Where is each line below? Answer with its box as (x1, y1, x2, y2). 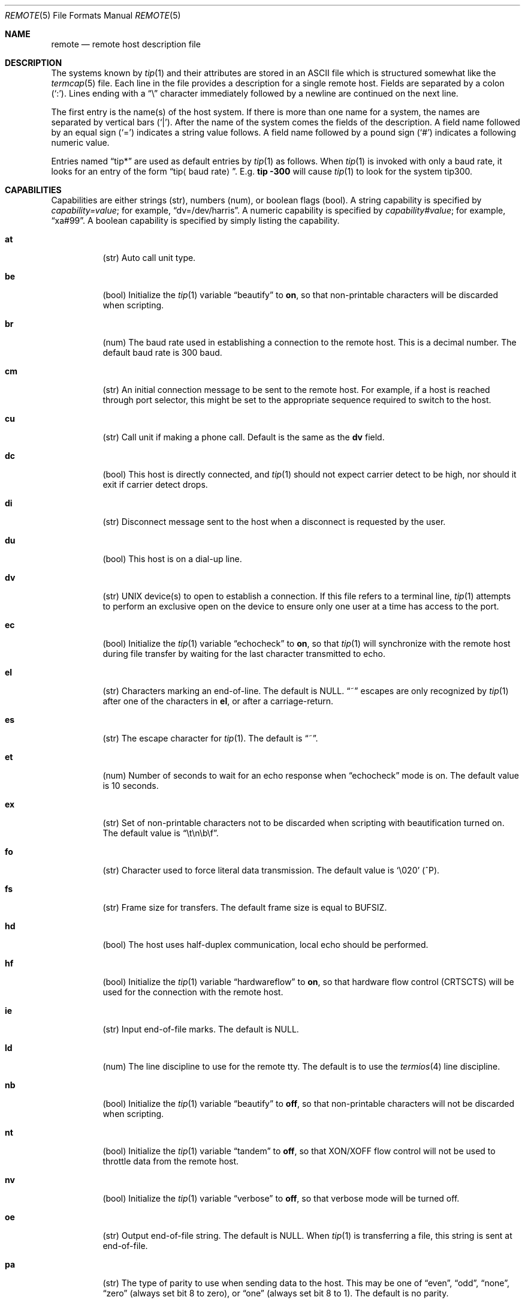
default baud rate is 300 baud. (102, 347, 222, 358)
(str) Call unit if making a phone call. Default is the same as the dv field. (102, 432, 385, 442)
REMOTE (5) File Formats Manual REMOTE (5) (5, 10, 181, 20)
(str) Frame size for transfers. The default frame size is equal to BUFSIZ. (102, 902, 387, 912)
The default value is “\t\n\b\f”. (102, 828, 219, 838)
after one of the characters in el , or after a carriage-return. (102, 696, 334, 706)
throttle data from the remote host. (102, 1156, 239, 1166)
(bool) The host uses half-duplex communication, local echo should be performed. (102, 939, 429, 950)
